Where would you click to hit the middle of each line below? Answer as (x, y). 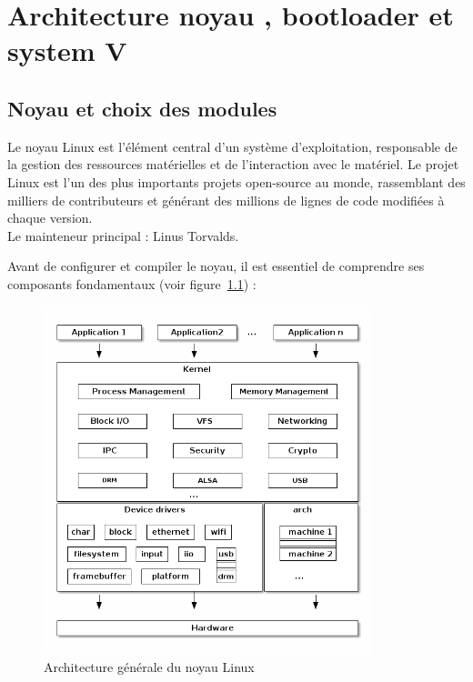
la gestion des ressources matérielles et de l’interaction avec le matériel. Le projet (233, 164)
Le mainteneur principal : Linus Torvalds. (123, 235)
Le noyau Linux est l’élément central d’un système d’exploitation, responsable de (232, 146)
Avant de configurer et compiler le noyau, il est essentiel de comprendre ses (216, 266)
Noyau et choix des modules (142, 108)
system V (67, 50)
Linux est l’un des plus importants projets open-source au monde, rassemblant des (236, 181)
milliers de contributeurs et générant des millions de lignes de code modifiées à (226, 200)
